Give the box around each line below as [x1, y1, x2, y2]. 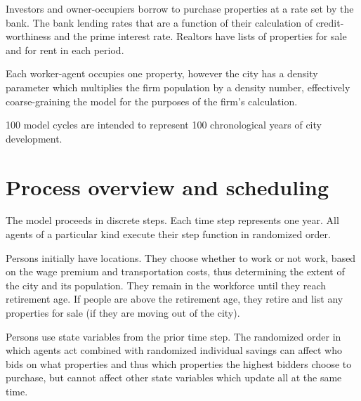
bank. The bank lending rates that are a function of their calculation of [6, 15, 313, 29]
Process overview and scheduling [6, 172, 329, 201]
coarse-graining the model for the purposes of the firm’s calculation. [6, 93, 298, 108]
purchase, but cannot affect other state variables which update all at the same [6, 370, 342, 385]
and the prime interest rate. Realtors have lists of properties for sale [54, 29, 347, 44]
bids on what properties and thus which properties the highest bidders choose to [6, 356, 352, 371]
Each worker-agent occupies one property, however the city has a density [6, 66, 318, 81]
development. [6, 131, 63, 145]
